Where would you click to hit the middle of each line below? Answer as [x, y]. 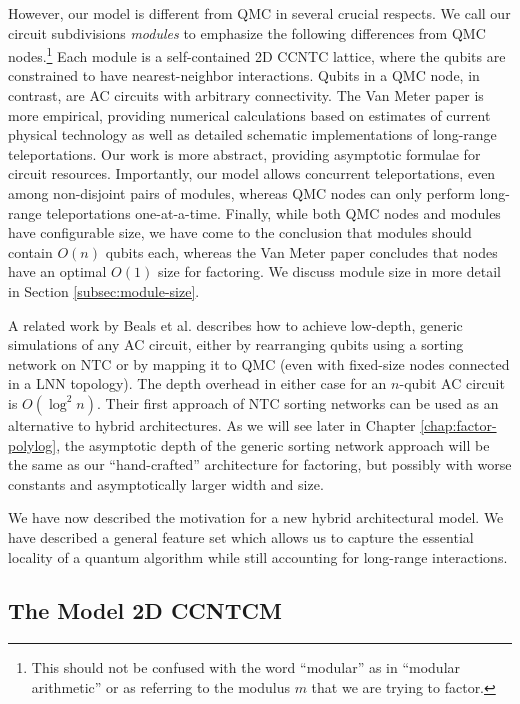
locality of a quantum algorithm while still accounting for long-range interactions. [258, 556]
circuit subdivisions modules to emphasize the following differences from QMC [247, 32]
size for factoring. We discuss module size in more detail [329, 271]
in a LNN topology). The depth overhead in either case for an [197, 383]
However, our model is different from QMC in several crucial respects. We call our [259, 13]
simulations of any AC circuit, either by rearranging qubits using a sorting [236, 344]
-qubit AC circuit [452, 383]
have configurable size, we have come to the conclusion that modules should [240, 232]
